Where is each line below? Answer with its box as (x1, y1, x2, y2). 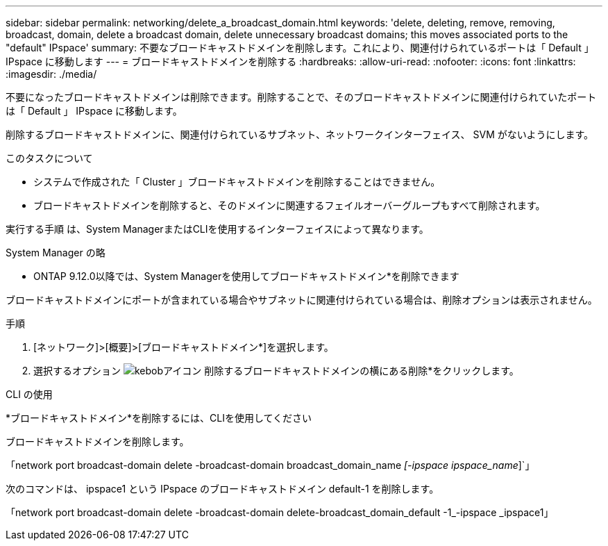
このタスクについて (6, 152, 93, 164)
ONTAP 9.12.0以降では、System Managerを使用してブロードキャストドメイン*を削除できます (33, 270, 459, 282)
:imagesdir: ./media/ (6, 68, 97, 80)
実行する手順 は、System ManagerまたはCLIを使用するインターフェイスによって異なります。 (6, 223, 429, 235)
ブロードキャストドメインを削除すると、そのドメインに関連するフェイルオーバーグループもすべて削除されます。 (33, 199, 546, 211)
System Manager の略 (6, 247, 105, 258)
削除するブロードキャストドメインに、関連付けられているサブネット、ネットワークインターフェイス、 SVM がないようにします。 (6, 129, 594, 140)
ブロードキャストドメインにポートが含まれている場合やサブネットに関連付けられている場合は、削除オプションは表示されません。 (6, 294, 598, 306)
